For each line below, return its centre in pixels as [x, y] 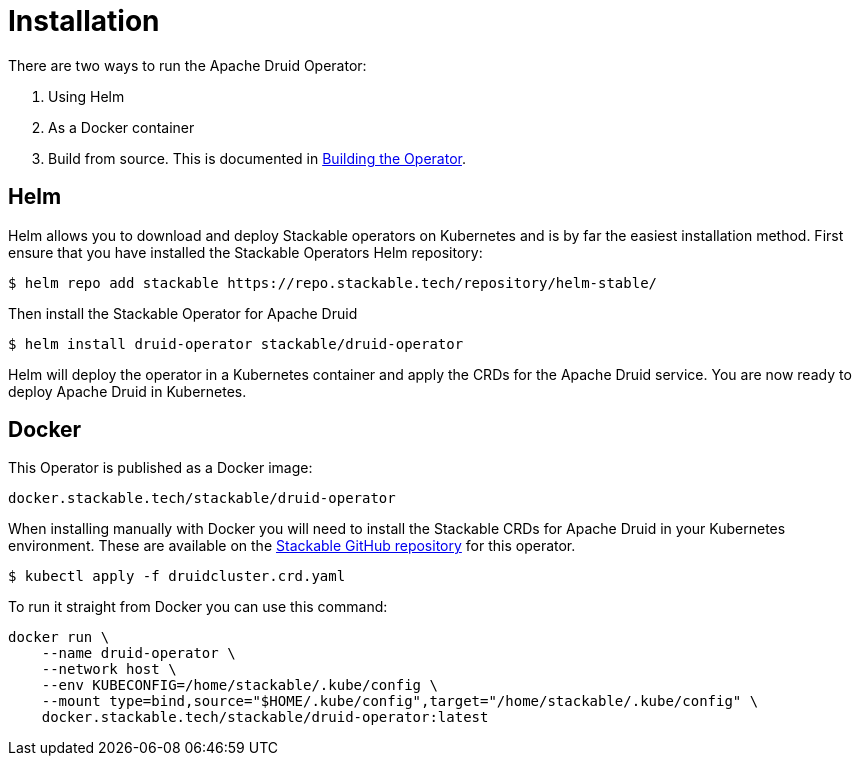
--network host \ [109, 669]
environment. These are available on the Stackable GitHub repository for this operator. [292, 546]
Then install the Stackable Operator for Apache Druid [183, 313]
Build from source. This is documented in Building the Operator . [257, 158]
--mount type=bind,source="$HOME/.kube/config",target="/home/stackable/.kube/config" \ [400, 701]
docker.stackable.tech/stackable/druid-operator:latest [265, 717]
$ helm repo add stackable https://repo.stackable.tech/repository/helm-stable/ [333, 282]
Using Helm [86, 96]
